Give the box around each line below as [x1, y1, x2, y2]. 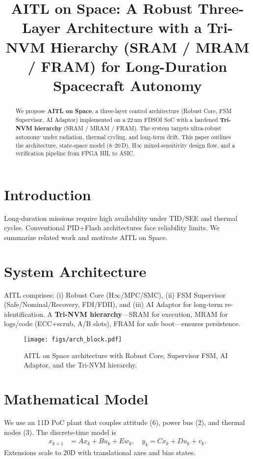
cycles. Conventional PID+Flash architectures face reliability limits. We [4, 222, 220, 233]
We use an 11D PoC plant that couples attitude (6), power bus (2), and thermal [4, 417, 245, 428]
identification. [4, 308, 45, 319]
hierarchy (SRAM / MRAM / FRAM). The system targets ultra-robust [34, 124, 222, 133]
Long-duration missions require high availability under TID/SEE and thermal [4, 213, 238, 223]
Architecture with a [66, 17, 202, 37]
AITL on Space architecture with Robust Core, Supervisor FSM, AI [24, 350, 228, 360]
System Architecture [4, 261, 147, 281]
